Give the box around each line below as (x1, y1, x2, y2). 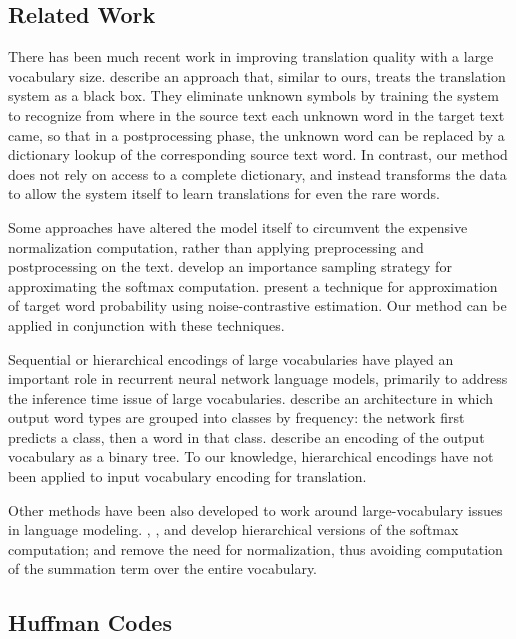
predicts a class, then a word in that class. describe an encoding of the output (8, 426, 485, 447)
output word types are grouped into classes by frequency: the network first (8, 407, 465, 428)
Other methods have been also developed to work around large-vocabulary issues (8, 499, 503, 520)
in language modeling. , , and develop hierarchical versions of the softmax (8, 519, 459, 540)
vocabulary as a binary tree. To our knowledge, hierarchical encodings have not (8, 446, 494, 467)
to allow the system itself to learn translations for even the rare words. (8, 183, 440, 204)
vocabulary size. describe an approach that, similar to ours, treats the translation (8, 65, 506, 86)
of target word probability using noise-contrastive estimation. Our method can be (8, 295, 507, 316)
